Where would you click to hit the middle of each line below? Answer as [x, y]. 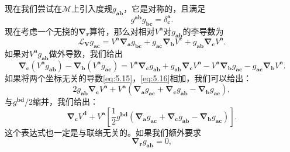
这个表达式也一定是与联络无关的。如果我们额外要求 [103, 132]
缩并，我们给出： [65, 101]
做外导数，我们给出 [86, 53]
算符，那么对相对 [122, 31]
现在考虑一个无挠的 [42, 31]
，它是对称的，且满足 [165, 8]
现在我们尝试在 [33, 8]
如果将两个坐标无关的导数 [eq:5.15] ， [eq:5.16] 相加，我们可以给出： [128, 77]
